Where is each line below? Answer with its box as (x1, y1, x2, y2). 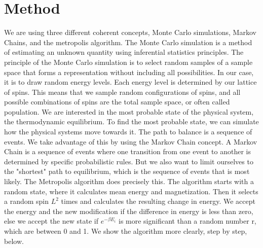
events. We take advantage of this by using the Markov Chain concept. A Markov (4, 136, 257, 147)
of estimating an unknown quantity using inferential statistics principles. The (4, 47, 244, 57)
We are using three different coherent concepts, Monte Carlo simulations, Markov (4, 27, 256, 38)
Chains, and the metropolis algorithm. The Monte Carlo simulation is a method (4, 37, 252, 47)
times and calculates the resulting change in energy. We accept (61, 196, 255, 206)
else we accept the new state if (4, 216, 98, 226)
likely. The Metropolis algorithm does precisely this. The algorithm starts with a (4, 176, 254, 187)
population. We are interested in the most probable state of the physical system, (4, 106, 254, 117)
